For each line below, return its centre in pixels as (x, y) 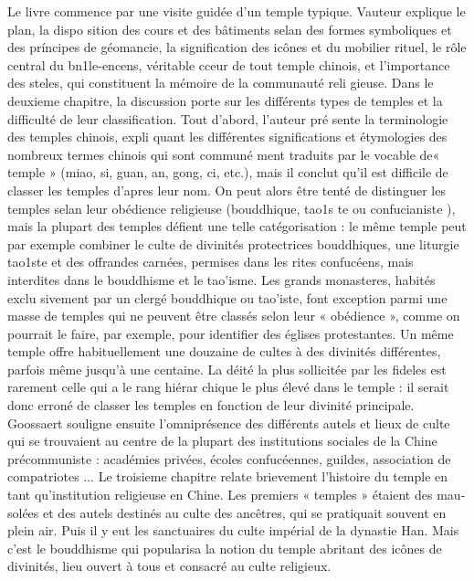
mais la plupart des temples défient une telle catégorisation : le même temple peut (237, 226)
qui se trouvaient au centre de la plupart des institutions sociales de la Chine (222, 441)
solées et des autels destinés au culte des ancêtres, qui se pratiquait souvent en (227, 512)
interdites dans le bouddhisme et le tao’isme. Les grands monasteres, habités (221, 279)
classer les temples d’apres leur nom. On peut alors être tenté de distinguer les (226, 190)
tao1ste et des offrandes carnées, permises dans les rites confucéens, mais (211, 262)
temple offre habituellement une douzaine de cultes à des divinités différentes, (224, 351)
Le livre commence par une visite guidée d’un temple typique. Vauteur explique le (237, 11)
